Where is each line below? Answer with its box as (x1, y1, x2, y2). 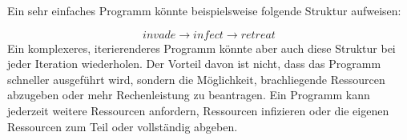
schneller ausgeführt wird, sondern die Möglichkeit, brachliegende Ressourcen (7, 70, 385, 87)
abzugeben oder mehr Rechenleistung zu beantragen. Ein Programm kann (7, 86, 370, 103)
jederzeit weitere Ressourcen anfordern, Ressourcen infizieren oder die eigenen (7, 102, 389, 118)
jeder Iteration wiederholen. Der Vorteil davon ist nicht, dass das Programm (7, 55, 381, 72)
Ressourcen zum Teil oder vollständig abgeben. (7, 118, 238, 134)
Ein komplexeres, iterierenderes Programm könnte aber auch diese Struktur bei (7, 39, 396, 56)
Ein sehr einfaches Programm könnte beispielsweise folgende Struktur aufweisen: (7, 2, 401, 18)
